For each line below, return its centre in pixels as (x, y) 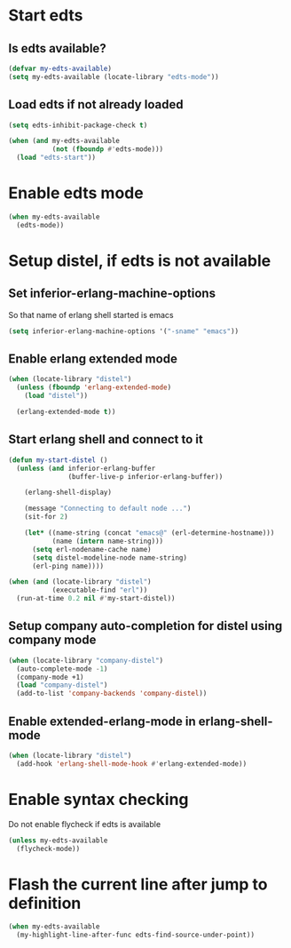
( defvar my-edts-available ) (60, 68)
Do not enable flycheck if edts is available (85, 824)
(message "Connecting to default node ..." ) (108, 509)
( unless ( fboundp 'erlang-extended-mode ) (94, 387)
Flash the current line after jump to (138, 884)
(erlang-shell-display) (68, 493)
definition (45, 903)
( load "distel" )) (56, 396)
